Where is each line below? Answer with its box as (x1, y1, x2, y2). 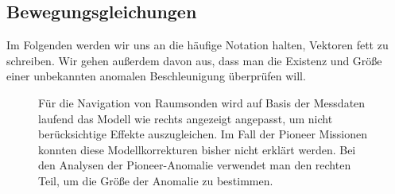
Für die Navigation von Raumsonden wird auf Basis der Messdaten (38, 94, 366, 111)
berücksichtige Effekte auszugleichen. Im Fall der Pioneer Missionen (38, 126, 367, 142)
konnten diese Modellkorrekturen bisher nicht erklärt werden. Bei (38, 141, 356, 157)
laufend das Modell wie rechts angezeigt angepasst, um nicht (38, 110, 333, 126)
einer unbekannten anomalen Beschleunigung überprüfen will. (6, 68, 306, 84)
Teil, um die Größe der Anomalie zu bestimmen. (38, 172, 273, 188)
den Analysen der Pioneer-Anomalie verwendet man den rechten (38, 157, 351, 173)
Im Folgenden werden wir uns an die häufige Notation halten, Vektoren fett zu (6, 37, 389, 53)
